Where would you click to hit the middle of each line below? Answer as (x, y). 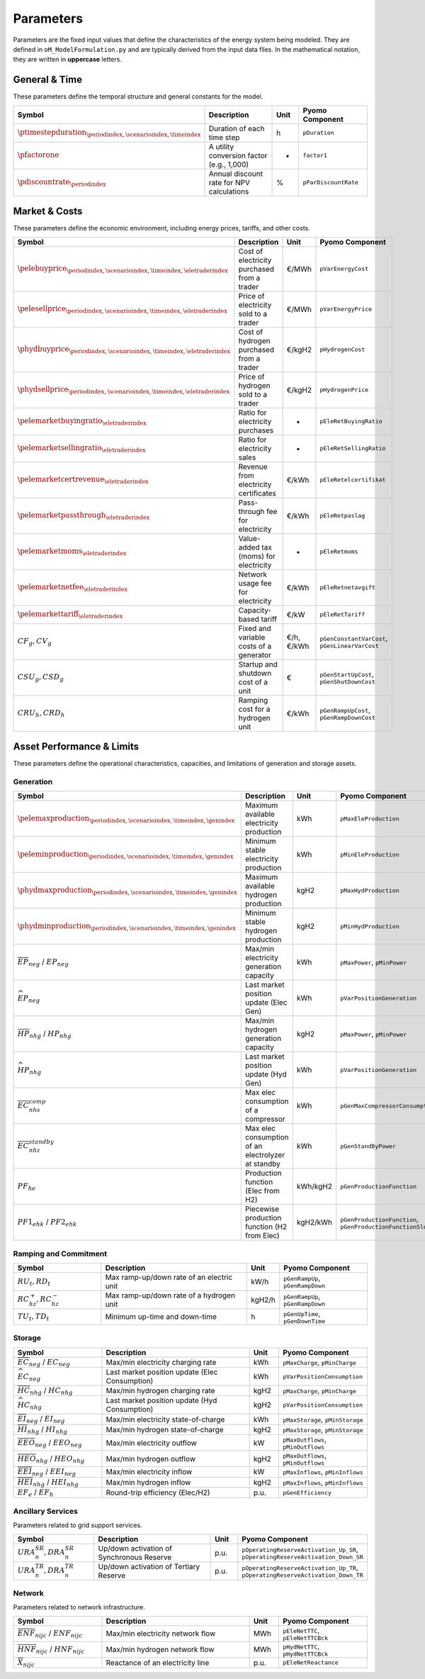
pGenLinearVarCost (349, 646)
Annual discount (236, 174)
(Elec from (262, 1191)
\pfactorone (38, 155)
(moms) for (257, 556)
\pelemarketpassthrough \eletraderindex (84, 516)
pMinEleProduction (370, 854)
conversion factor (238, 155)
